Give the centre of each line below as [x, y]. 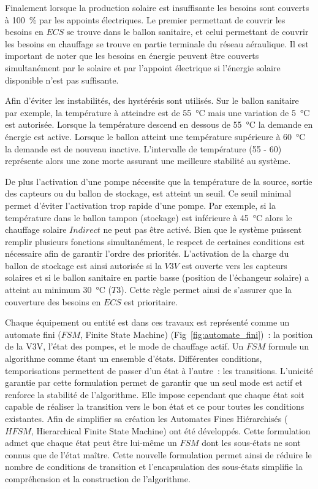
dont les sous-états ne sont [251, 443]
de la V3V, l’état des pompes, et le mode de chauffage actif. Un [124, 346]
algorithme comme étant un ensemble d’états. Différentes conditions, [134, 358]
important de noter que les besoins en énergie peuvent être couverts [132, 56]
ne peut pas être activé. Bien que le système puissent [203, 229]
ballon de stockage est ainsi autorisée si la [83, 265]
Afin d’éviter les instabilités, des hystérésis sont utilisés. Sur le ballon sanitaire [152, 100]
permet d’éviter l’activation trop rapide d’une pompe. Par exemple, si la [140, 205]
